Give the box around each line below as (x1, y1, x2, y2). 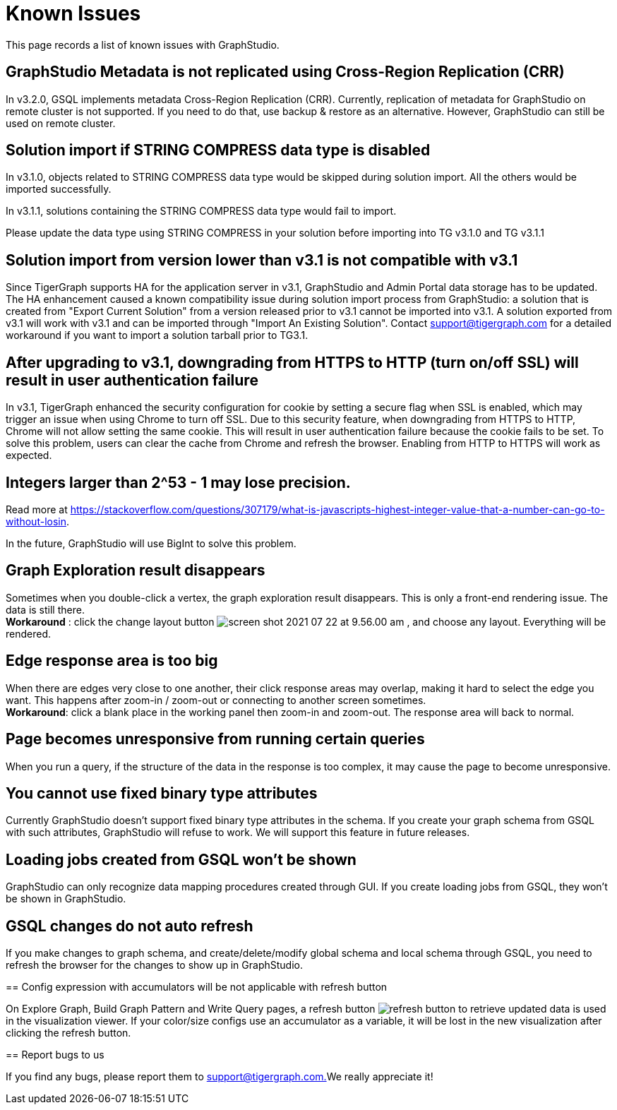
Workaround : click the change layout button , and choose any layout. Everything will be (6, 615, 606, 628)
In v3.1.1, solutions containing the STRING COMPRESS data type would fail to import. (6, 205, 397, 217)
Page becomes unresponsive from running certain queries (6, 730, 425, 748)
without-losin (6, 515, 66, 527)
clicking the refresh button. (6, 1027, 131, 1039)
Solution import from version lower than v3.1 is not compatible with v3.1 (6, 251, 518, 269)
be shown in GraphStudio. (6, 893, 126, 905)
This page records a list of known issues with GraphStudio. (6, 38, 280, 51)
